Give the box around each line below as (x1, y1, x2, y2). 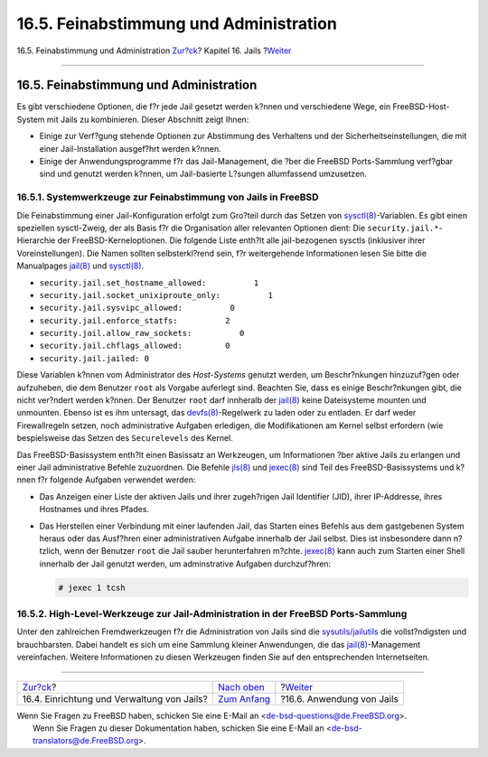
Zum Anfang (217, 692, 271, 705)
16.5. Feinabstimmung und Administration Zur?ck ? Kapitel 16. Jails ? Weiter (16, 45, 292, 56)
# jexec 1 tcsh (58, 583, 126, 593)
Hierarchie (16, 235, 56, 246)
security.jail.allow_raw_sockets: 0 (39, 328, 245, 339)
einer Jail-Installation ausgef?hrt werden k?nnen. (39, 143, 221, 154)
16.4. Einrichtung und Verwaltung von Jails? (22, 692, 208, 705)
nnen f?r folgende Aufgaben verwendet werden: (16, 474, 196, 485)
